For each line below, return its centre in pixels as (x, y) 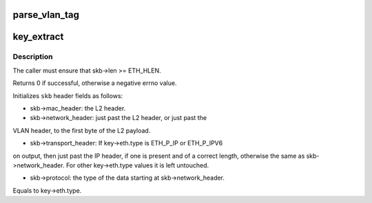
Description (33, 57)
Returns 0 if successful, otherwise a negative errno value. (95, 83)
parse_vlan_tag (46, 15)
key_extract (38, 37)
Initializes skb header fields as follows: (68, 95)
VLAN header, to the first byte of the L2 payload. (82, 130)
